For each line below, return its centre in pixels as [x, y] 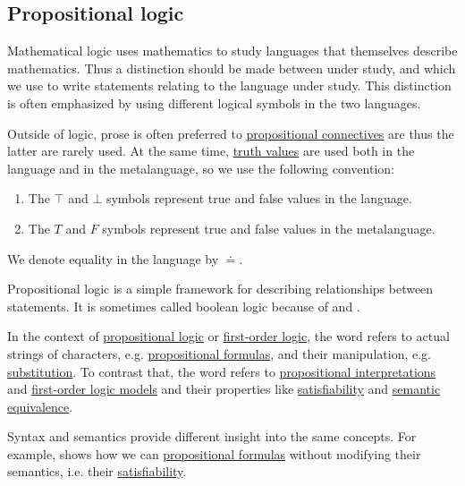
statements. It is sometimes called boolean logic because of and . [184, 306]
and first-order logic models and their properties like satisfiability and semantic [224, 389]
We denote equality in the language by [113, 258]
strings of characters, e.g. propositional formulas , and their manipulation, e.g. [219, 353]
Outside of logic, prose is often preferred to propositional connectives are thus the [231, 133]
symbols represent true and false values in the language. [259, 198]
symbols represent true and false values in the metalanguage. [269, 228]
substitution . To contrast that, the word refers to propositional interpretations [222, 371]
